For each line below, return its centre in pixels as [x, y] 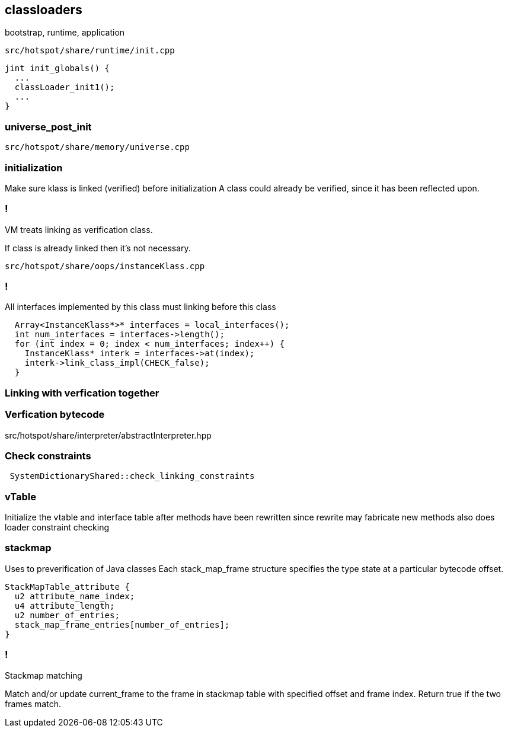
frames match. [33, 704]
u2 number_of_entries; [67, 615]
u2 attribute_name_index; [75, 596]
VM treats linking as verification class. [79, 229]
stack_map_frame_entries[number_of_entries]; [122, 624]
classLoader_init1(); [65, 87]
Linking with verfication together [82, 393]
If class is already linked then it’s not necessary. [98, 248]
